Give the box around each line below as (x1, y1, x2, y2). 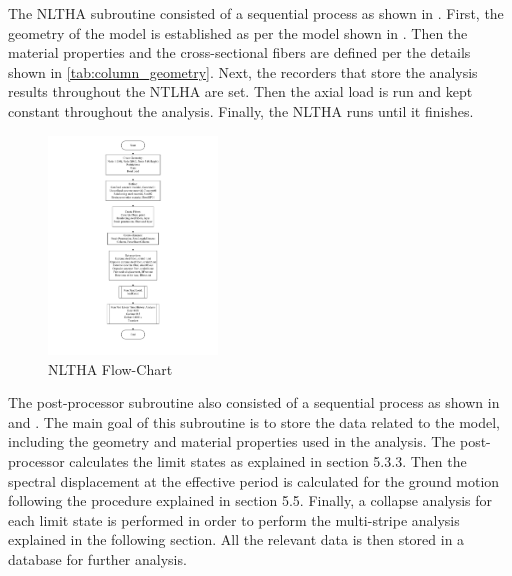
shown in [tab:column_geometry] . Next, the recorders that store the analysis (8, 61, 478, 82)
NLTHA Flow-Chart (48, 358, 173, 379)
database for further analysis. (8, 549, 187, 570)
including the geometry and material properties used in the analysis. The (8, 431, 456, 452)
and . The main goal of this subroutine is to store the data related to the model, (8, 411, 500, 432)
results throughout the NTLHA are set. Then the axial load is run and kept (8, 81, 473, 102)
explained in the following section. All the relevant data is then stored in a (8, 529, 465, 550)
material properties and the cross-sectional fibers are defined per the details (8, 42, 471, 63)
